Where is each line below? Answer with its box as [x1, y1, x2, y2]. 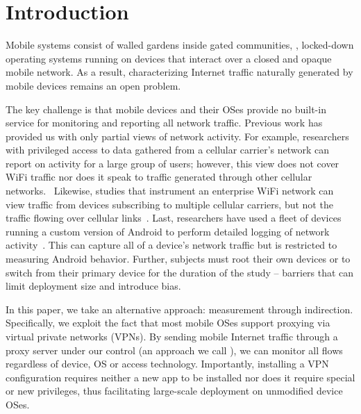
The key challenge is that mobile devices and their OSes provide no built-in [6, 101, 326, 116]
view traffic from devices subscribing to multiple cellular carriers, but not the [6, 197, 333, 211]
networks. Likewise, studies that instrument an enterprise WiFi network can [6, 183, 334, 198]
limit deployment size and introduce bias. [6, 279, 181, 293]
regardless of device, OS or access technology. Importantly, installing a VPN [6, 356, 329, 371]
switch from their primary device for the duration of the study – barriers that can [6, 265, 354, 279]
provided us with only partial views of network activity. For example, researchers [6, 129, 349, 143]
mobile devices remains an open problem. [6, 78, 181, 92]
